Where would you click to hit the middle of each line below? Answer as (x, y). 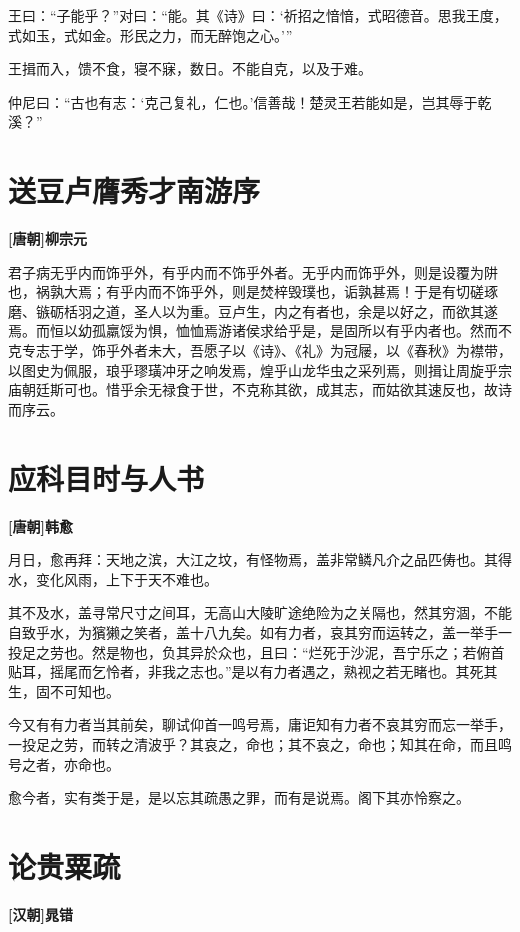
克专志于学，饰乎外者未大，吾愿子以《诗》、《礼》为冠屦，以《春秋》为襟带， (260, 350)
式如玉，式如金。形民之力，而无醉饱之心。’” (150, 34)
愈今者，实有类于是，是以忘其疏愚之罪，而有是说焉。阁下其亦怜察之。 (239, 797)
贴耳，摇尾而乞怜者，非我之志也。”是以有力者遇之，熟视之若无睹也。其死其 (253, 671)
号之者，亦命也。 (64, 763)
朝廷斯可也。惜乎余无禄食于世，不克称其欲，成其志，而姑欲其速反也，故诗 (266, 389)
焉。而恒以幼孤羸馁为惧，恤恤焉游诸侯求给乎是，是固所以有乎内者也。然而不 (260, 330)
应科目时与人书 (106, 477)
